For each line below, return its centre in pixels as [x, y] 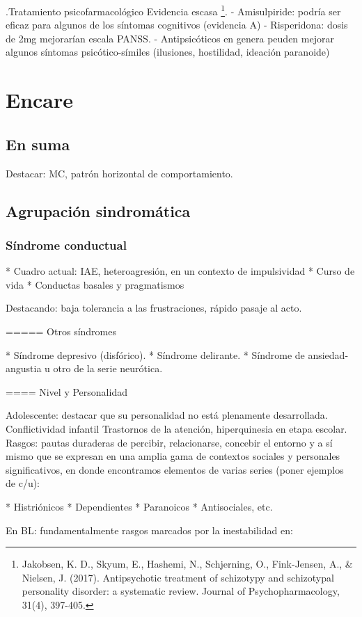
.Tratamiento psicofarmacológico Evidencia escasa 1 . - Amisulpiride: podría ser [173, 10]
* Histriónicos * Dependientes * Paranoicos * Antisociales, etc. [139, 506]
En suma [38, 144]
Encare [40, 100]
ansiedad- [328, 354]
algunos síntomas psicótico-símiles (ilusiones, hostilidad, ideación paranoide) [168, 52]
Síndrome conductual [66, 245]
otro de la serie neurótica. [108, 368]
